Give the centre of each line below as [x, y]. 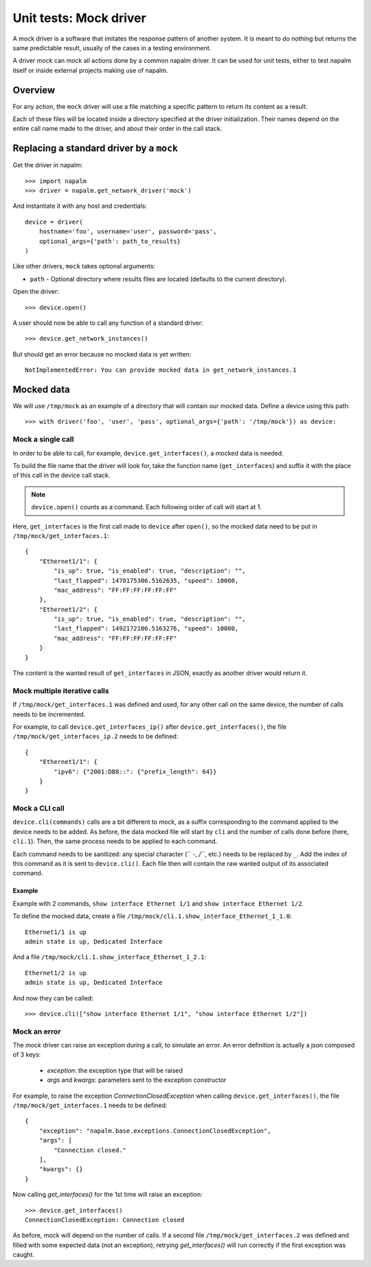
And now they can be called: [53, 998]
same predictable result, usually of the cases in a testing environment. [112, 47]
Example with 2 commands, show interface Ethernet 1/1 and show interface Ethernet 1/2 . [158, 903]
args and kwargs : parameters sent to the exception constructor [137, 1080]
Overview [34, 90]
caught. [23, 1255]
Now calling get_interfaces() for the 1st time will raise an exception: [108, 1195]
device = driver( [54, 222]
